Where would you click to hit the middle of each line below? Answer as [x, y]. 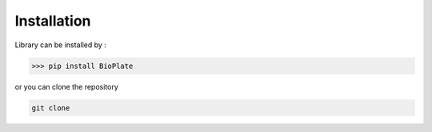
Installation [53, 21]
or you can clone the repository [67, 86]
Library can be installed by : [61, 45]
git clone [51, 108]
